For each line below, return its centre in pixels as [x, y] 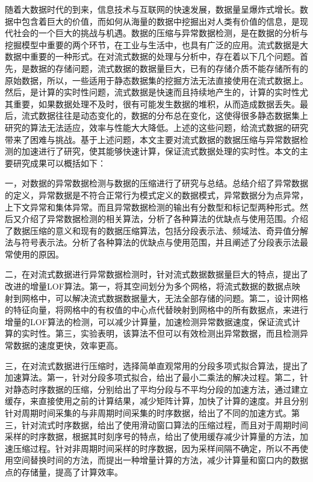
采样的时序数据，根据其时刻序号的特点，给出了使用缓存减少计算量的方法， [152, 436]
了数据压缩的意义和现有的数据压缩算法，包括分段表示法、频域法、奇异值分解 [156, 230]
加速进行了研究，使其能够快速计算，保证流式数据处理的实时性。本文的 [160, 151]
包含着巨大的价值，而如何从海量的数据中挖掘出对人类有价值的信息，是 [160, 21]
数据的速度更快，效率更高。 [68, 345]
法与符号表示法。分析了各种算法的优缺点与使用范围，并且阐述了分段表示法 [152, 242]
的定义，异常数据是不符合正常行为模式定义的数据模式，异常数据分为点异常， [156, 195]
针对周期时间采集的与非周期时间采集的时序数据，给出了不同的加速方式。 [148, 413]
